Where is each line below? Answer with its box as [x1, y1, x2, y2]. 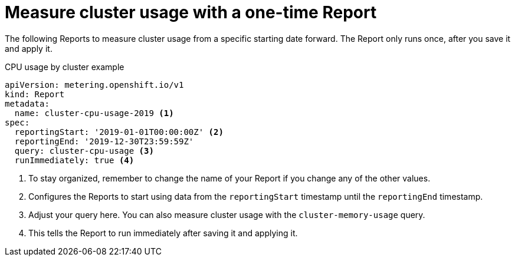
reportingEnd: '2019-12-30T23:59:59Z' [14, 136, 194, 146]
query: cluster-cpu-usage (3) [14, 146, 154, 156]
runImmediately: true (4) [14, 155, 135, 165]
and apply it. [5, 43, 53, 54]
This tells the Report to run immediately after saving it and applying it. [28, 227, 298, 238]
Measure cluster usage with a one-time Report [5, 2, 377, 22]
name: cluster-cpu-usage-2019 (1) [14, 108, 174, 118]
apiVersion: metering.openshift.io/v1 [5, 80, 184, 90]
